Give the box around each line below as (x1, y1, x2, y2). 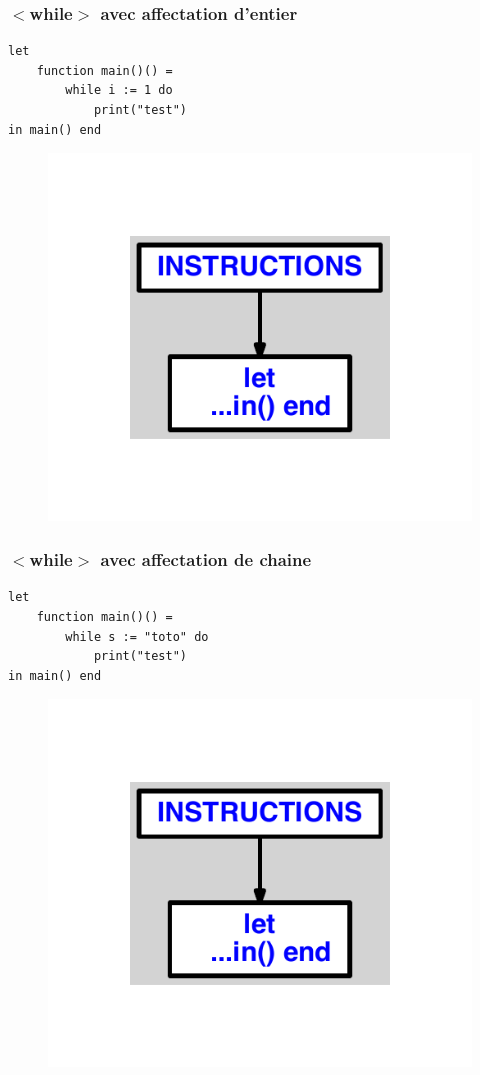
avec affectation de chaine (100, 547, 312, 572)
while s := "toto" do (65, 629, 209, 644)
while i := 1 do (65, 83, 173, 98)
